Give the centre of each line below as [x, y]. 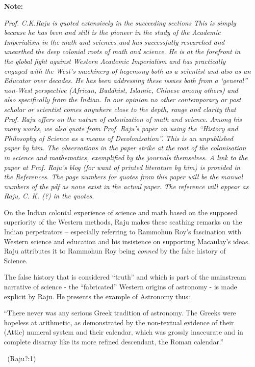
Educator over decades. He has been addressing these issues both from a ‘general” [126, 80]
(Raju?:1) [22, 358]
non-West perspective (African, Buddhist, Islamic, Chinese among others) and [121, 90]
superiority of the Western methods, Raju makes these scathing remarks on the [123, 222]
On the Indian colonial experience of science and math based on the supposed [121, 212]
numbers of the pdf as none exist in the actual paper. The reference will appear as [126, 186]
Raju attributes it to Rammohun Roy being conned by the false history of [115, 251]
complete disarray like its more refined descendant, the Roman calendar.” [114, 341]
